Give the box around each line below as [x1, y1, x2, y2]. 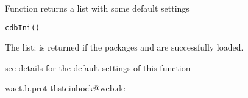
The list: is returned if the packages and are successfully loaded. [5, 41, 244, 54]
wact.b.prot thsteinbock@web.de [5, 82, 126, 94]
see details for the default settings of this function [5, 61, 191, 74]
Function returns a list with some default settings [5, 2, 190, 14]
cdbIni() [5, 23, 40, 32]
